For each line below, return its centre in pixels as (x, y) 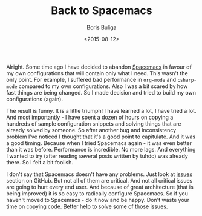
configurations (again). (35, 99)
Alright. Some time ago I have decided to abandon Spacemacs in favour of (99, 67)
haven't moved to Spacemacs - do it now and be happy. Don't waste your (98, 200)
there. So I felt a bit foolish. (40, 162)
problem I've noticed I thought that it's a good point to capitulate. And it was (101, 137)
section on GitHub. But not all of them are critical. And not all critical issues (99, 180)
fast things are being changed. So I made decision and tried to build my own (101, 92)
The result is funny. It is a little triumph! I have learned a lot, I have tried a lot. (101, 110)
